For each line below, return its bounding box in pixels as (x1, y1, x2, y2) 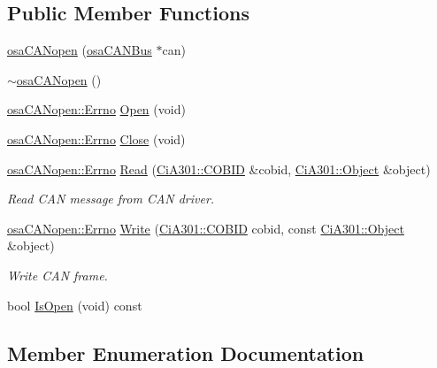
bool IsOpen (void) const (7, 295, 142, 314)
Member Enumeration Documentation (7, 339, 364, 366)
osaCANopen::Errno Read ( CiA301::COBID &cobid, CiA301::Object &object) (7, 159, 431, 178)
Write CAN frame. (7, 265, 108, 284)
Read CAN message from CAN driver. (7, 189, 215, 208)
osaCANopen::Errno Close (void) (7, 129, 186, 148)
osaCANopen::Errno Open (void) (7, 100, 186, 119)
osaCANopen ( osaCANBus (7, 41, 152, 59)
